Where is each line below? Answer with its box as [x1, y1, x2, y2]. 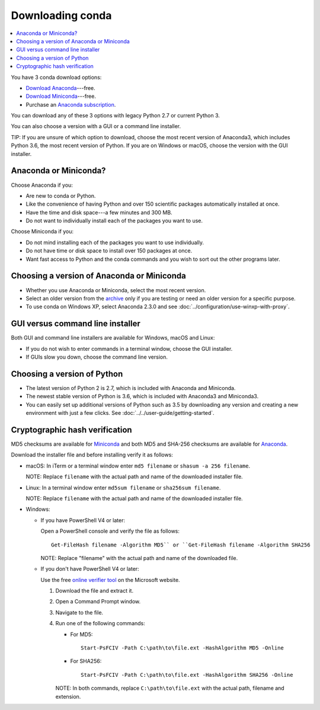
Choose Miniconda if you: [11, 228, 74, 235]
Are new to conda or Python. [25, 192, 96, 199]
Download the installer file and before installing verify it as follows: [11, 451, 173, 459]
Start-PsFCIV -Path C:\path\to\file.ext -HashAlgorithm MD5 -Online [81, 645, 284, 651]
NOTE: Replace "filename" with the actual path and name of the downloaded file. [40, 554, 238, 561]
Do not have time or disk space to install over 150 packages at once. [25, 247, 193, 254]
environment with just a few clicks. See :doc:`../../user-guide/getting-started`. [25, 410, 215, 417]
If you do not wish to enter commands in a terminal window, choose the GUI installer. [25, 345, 233, 352]
